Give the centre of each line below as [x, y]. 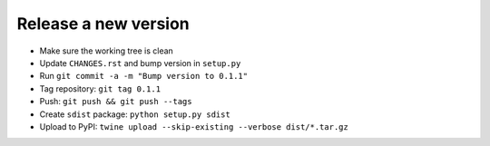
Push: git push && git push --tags [116, 102]
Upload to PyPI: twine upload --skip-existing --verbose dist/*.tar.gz [194, 126]
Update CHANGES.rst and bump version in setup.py [140, 63]
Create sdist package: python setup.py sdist [135, 114]
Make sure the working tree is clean [107, 51]
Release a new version [103, 24]
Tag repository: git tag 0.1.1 [100, 88]
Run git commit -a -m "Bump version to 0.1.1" [144, 76]
